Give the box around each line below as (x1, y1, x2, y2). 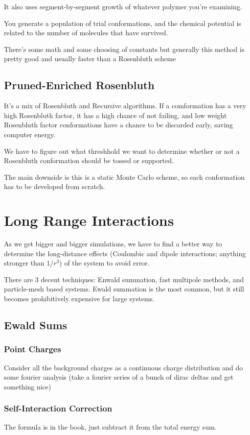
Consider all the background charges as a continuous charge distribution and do (4, 362, 243, 372)
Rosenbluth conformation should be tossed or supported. (4, 155, 174, 166)
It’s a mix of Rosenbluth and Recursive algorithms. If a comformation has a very (4, 100, 246, 111)
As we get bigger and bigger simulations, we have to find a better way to (4, 239, 222, 249)
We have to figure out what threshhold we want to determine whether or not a (4, 145, 240, 156)
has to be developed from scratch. (4, 181, 105, 192)
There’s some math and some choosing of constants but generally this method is (4, 44, 245, 54)
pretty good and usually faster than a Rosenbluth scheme (4, 53, 176, 64)
